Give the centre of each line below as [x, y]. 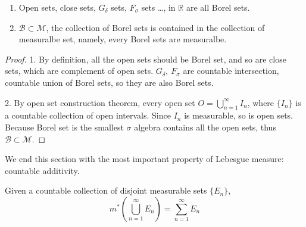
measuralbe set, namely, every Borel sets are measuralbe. [123, 39]
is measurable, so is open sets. [238, 115]
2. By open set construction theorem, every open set [100, 102]
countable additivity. [42, 170]
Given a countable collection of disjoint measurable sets [106, 190]
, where [261, 102]
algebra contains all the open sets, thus [205, 127]
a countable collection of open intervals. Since [88, 115]
